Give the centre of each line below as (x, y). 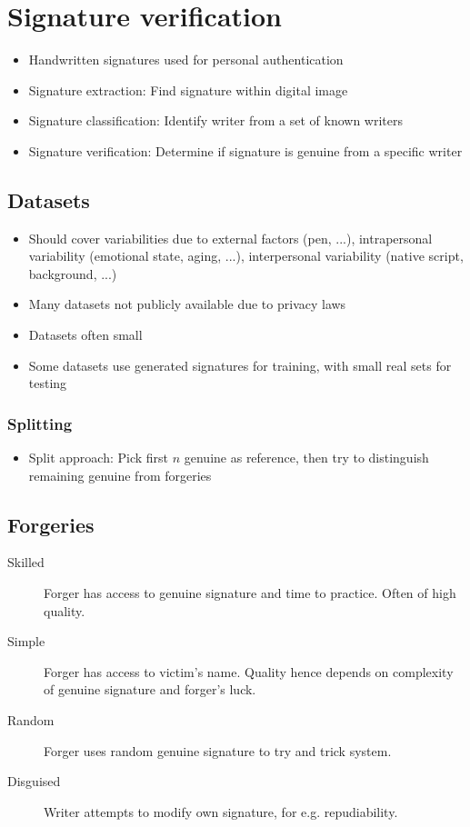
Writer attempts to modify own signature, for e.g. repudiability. (221, 811)
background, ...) (73, 273)
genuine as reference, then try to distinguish (306, 458)
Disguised (34, 781)
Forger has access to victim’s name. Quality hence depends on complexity (249, 671)
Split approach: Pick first (99, 458)
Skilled (26, 562)
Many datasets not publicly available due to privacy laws (187, 304)
